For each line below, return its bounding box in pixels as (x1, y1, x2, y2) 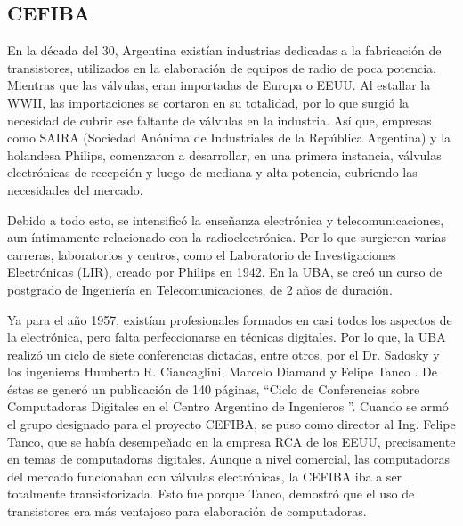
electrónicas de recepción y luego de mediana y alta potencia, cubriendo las (7, 163, 418, 182)
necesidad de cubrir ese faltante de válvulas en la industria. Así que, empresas (7, 110, 432, 129)
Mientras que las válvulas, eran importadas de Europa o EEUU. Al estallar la (7, 76, 431, 94)
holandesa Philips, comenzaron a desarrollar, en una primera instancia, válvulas (7, 145, 442, 164)
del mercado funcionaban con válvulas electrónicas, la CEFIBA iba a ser (7, 466, 402, 485)
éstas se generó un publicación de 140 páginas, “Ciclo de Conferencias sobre (7, 379, 420, 398)
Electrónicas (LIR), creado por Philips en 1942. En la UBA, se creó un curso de (7, 263, 443, 281)
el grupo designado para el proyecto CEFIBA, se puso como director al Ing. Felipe (7, 415, 456, 433)
